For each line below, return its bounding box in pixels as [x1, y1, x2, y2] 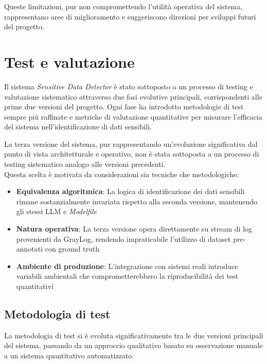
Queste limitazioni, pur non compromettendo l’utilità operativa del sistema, [4, 1, 243, 11]
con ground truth [45, 243, 99, 254]
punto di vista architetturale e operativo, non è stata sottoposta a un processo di [4, 148, 259, 159]
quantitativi [16, 281, 54, 291]
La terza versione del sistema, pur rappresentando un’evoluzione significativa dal [4, 138, 258, 149]
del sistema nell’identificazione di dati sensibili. [4, 121, 152, 132]
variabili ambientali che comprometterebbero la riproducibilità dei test [16, 271, 239, 281]
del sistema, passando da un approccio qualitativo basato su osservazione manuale [4, 340, 263, 351]
